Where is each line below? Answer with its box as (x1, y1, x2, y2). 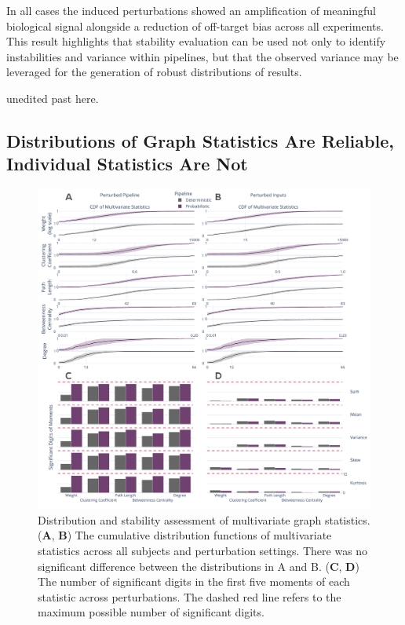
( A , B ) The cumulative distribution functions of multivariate (38, 527, 332, 543)
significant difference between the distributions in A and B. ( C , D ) (38, 557, 359, 574)
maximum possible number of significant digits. (38, 604, 265, 620)
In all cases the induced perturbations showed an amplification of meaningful (6, 2, 376, 18)
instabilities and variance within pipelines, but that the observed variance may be (6, 48, 399, 64)
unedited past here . (6, 90, 99, 106)
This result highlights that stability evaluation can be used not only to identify (6, 33, 386, 49)
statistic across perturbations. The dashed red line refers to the (38, 588, 341, 605)
